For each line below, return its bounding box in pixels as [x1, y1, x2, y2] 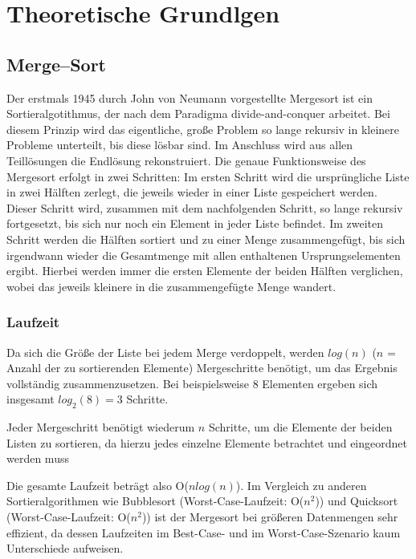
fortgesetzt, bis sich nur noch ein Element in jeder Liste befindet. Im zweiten [6, 215, 383, 232]
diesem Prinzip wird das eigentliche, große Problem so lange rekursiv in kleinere [6, 120, 400, 137]
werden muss [6, 450, 69, 467]
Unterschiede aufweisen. [6, 540, 124, 557]
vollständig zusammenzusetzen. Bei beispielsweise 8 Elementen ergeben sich [6, 375, 378, 391]
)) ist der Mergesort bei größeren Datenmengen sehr [141, 508, 398, 525]
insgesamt [6, 391, 55, 407]
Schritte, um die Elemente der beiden [208, 419, 393, 435]
